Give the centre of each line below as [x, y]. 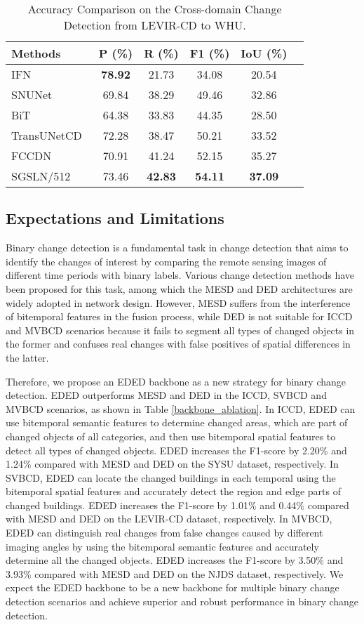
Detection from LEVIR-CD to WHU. [155, 25]
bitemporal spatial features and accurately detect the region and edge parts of [173, 491]
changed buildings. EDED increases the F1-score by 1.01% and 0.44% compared [177, 505]
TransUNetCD [47, 135]
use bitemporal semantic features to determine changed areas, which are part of [177, 422]
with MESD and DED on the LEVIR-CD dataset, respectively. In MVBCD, [169, 519]
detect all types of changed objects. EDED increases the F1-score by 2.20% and [176, 450]
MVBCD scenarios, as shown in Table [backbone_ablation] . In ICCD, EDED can [181, 408]
